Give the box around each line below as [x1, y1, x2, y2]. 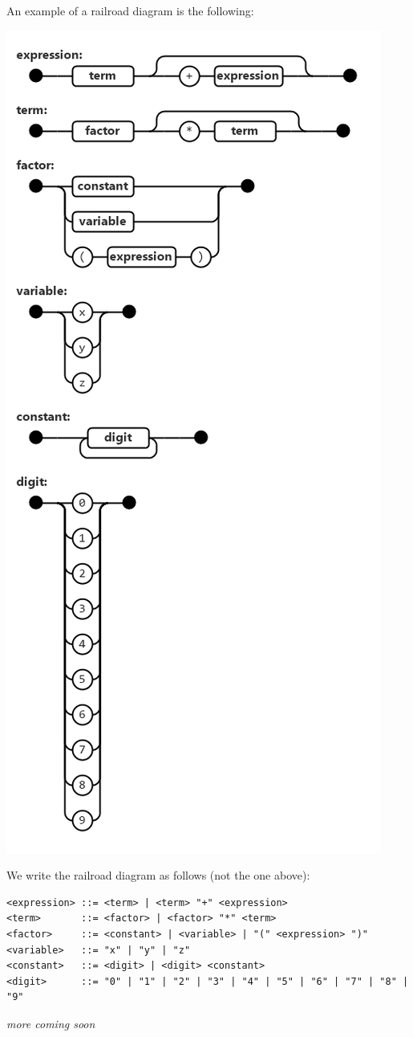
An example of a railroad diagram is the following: [6, 2, 254, 18]
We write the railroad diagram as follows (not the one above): [6, 867, 310, 884]
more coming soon [6, 1015, 95, 1031]
